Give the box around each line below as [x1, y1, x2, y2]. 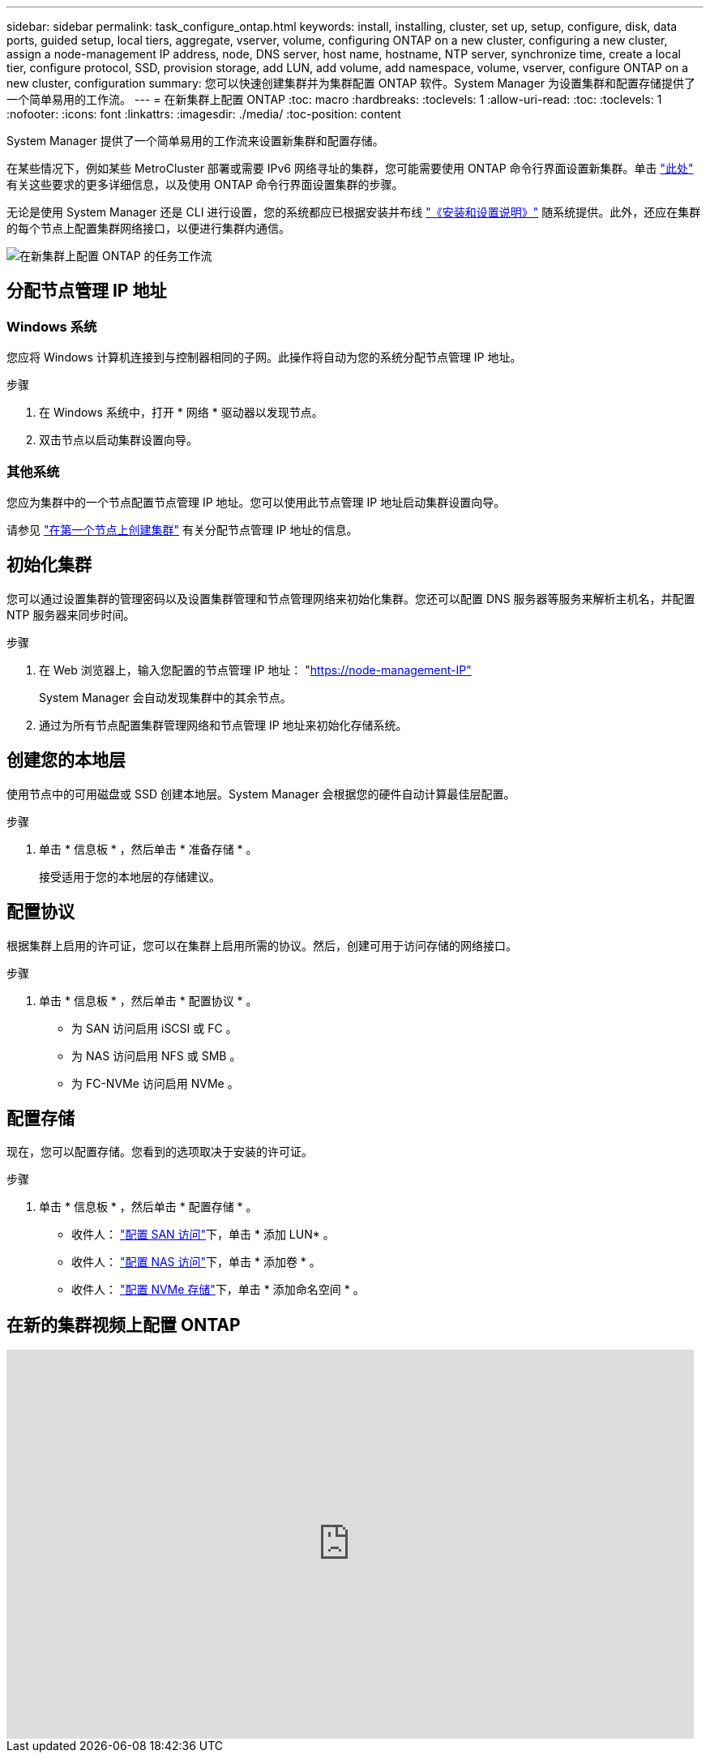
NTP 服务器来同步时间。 [6, 607, 135, 622]
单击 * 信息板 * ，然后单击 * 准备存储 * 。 [39, 841, 258, 856]
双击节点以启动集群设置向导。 [39, 433, 198, 447]
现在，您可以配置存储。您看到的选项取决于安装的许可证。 [6, 1145, 313, 1159]
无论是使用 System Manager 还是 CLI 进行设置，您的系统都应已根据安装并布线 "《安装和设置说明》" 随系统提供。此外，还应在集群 [6, 205, 701, 219]
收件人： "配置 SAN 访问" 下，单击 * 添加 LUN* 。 [71, 1227, 335, 1242]
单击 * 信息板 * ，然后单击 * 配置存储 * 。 [39, 1200, 258, 1214]
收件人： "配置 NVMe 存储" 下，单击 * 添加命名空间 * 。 [71, 1282, 365, 1297]
